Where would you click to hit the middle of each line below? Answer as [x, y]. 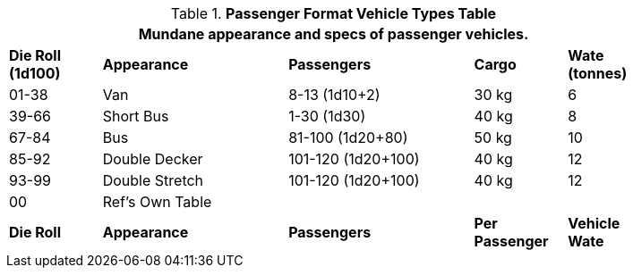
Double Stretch [153, 180]
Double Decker [153, 159]
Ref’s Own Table [157, 202]
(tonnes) [598, 73]
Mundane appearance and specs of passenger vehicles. [334, 34]
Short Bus [136, 116]
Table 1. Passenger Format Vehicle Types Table [334, 13]
